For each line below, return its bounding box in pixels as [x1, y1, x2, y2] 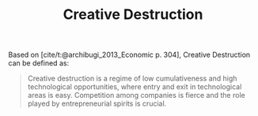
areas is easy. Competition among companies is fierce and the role [27, 91, 245, 100]
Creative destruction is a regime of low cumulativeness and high [27, 73, 237, 84]
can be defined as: [8, 58, 70, 68]
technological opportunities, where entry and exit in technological [27, 82, 242, 92]
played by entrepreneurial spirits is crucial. [27, 99, 167, 108]
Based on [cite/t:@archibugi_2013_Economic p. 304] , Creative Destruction [8, 50, 251, 60]
